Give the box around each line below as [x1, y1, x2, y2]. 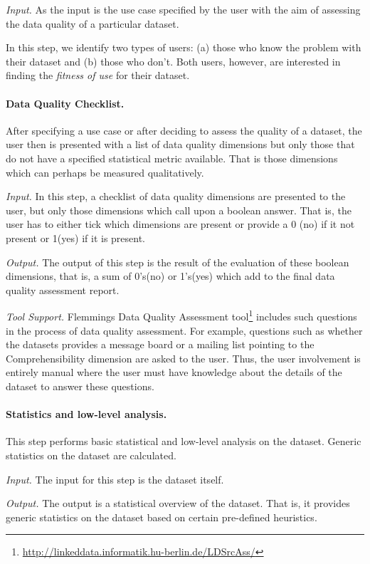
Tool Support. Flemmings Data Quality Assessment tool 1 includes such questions [6, 307, 357, 323]
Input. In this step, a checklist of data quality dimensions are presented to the [6, 189, 346, 204]
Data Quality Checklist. [6, 95, 125, 110]
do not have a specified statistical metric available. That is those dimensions [6, 150, 338, 165]
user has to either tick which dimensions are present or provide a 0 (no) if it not [6, 216, 355, 231]
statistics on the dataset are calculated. [6, 447, 176, 462]
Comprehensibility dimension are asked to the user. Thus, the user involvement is [6, 350, 361, 365]
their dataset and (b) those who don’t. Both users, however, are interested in [6, 53, 341, 68]
